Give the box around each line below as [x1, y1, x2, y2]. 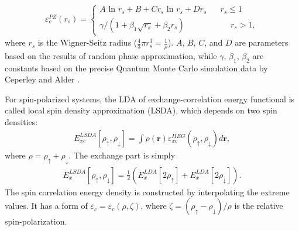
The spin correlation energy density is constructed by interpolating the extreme [5, 185, 290, 198]
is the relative [234, 199, 283, 212]
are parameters [235, 36, 288, 49]
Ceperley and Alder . [5, 73, 80, 85]
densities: [5, 116, 38, 128]
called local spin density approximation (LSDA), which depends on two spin [5, 104, 277, 116]
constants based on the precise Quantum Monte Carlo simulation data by [5, 61, 268, 74]
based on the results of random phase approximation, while [5, 49, 217, 61]
